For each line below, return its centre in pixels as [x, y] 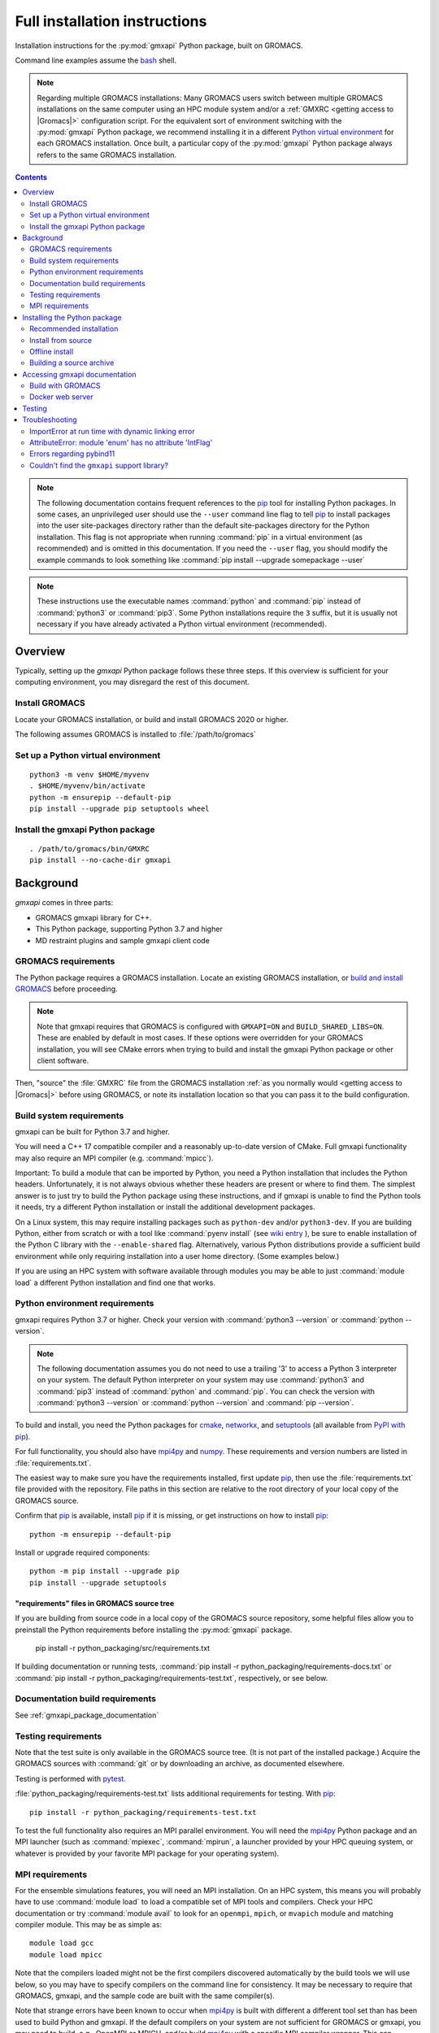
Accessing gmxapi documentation [80, 374]
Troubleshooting [50, 420]
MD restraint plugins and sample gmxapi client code [123, 940]
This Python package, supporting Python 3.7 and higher [129, 929]
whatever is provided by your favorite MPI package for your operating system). [147, 1853]
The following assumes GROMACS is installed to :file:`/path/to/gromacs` [135, 734]
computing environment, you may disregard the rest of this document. [132, 682]
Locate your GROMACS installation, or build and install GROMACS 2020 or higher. [152, 719]
